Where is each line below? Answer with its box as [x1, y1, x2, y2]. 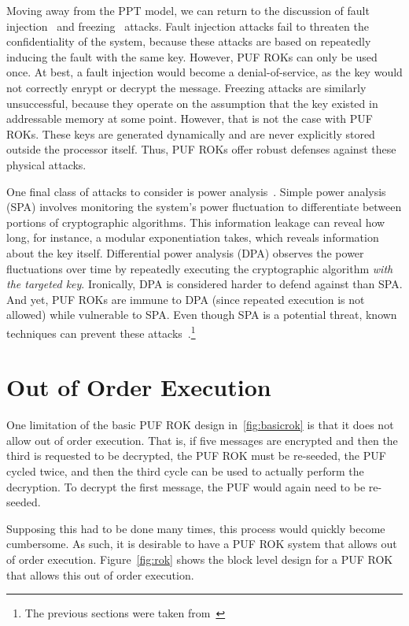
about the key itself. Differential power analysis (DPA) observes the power [6, 244, 364, 261]
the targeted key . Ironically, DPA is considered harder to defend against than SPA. [6, 276, 403, 292]
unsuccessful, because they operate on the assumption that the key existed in [6, 94, 378, 111]
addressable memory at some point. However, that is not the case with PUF [6, 110, 373, 127]
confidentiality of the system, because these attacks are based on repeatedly [6, 33, 371, 50]
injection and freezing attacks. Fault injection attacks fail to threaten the [6, 17, 369, 34]
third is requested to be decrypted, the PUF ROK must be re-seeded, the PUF [6, 447, 386, 464]
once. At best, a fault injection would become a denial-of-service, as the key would [6, 64, 403, 80]
